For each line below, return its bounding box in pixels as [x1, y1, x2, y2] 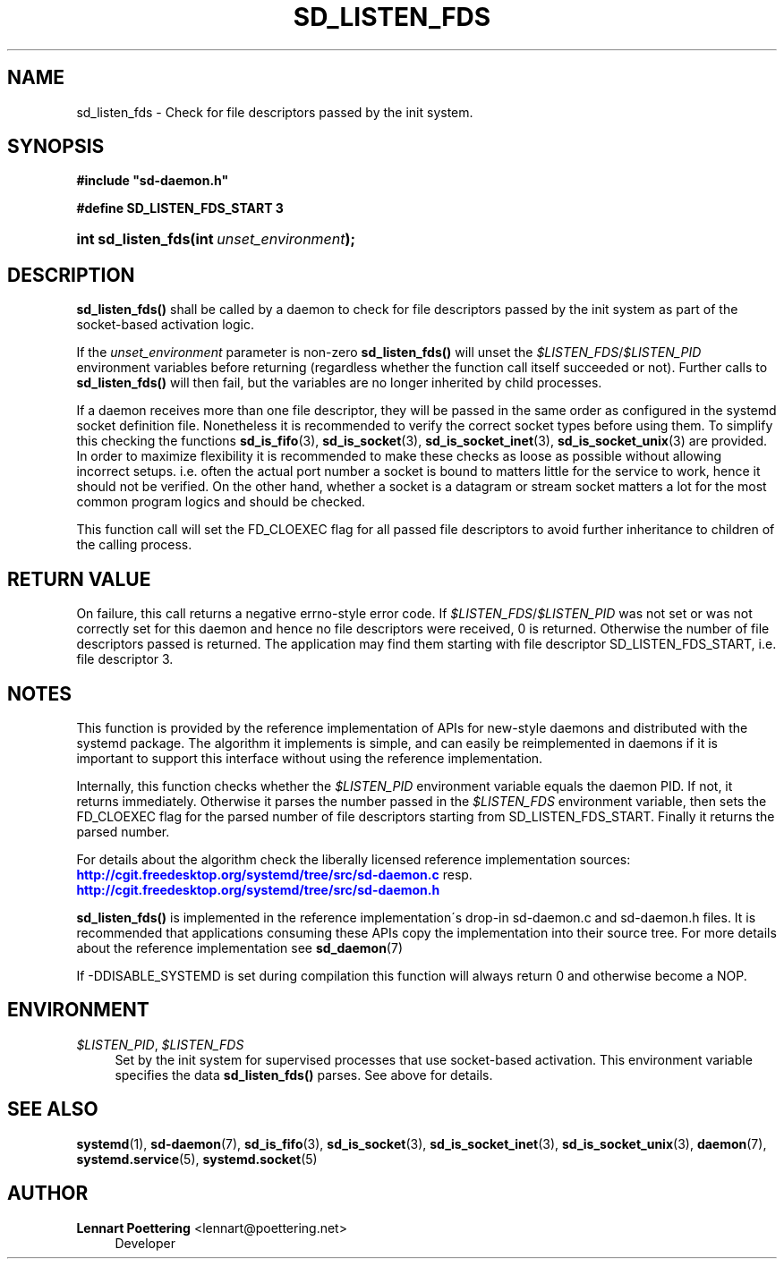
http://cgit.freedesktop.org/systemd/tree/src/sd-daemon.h [76, 881, 440, 897]
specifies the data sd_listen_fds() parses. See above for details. [115, 1066, 493, 1083]
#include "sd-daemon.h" [76, 173, 229, 189]
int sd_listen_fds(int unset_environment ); [76, 230, 356, 249]
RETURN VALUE [7, 567, 151, 591]
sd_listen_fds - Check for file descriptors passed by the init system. [76, 104, 473, 120]
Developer [115, 1235, 175, 1251]
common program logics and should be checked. [76, 494, 366, 510]
